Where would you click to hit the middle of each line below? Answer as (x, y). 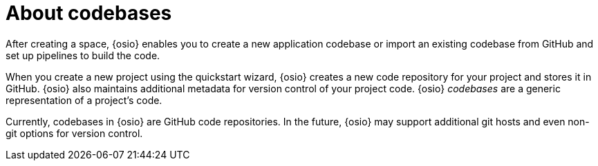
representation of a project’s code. (84, 100)
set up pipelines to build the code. (83, 55)
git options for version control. (74, 133)
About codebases (89, 13)
